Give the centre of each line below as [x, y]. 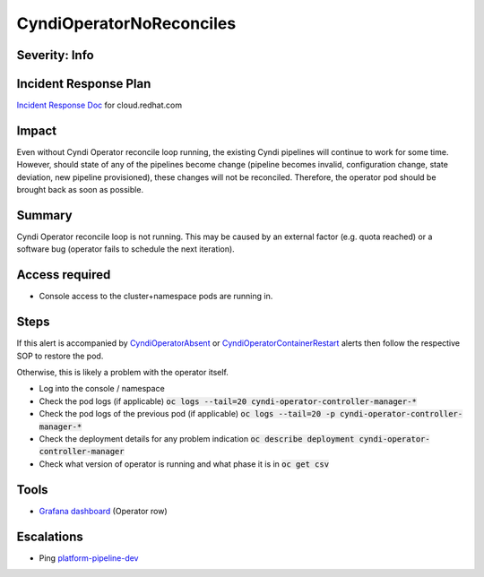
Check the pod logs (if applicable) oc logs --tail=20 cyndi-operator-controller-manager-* [228, 401]
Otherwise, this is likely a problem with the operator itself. [122, 373]
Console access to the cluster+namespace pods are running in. [156, 297]
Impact [37, 130]
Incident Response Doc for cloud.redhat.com [99, 105]
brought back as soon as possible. [80, 190]
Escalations [50, 536]
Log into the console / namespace [102, 389]
